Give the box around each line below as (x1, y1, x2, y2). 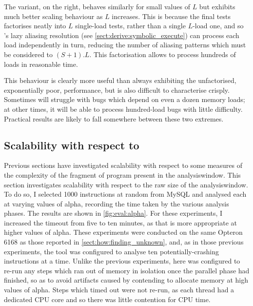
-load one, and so (193, 20, 244, 31)
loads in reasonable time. (4, 59, 78, 69)
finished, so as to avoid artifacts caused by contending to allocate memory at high (4, 275, 248, 285)
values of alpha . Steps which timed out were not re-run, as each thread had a (4, 285, 234, 295)
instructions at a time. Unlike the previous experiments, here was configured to (4, 256, 240, 266)
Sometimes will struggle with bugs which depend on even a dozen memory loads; (4, 94, 245, 104)
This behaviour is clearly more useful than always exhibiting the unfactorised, (4, 75, 236, 85)
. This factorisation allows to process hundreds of (89, 49, 236, 59)
